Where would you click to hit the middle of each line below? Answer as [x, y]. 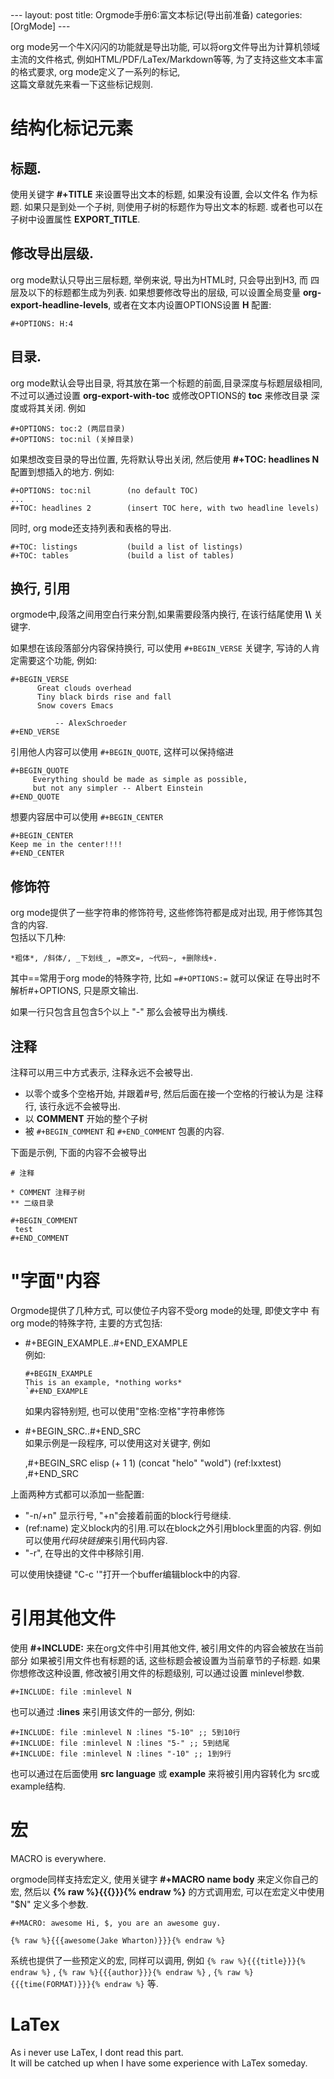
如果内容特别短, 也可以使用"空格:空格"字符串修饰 [124, 1411]
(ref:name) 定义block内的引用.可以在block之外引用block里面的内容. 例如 [173, 1528]
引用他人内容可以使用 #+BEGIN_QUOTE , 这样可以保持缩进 [122, 752]
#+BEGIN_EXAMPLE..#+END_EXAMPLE [106, 1343]
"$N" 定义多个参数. [49, 1904]
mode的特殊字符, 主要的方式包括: [94, 1323]
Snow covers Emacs [75, 706]
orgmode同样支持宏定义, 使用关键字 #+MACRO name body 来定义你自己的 [164, 1879]
